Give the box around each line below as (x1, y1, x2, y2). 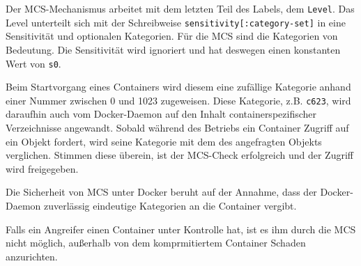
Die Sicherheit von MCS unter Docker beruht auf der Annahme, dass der (6, 185, 317, 199)
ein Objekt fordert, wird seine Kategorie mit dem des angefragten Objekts (6, 134, 322, 148)
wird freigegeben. (6, 161, 79, 175)
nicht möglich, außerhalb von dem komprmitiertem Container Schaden (6, 235, 306, 250)
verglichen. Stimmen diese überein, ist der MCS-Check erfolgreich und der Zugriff (6, 148, 353, 162)
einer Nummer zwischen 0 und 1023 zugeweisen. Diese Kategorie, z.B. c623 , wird (6, 93, 351, 107)
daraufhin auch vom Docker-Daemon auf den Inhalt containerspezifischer (6, 107, 316, 121)
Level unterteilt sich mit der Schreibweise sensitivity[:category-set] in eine (6, 15, 346, 29)
